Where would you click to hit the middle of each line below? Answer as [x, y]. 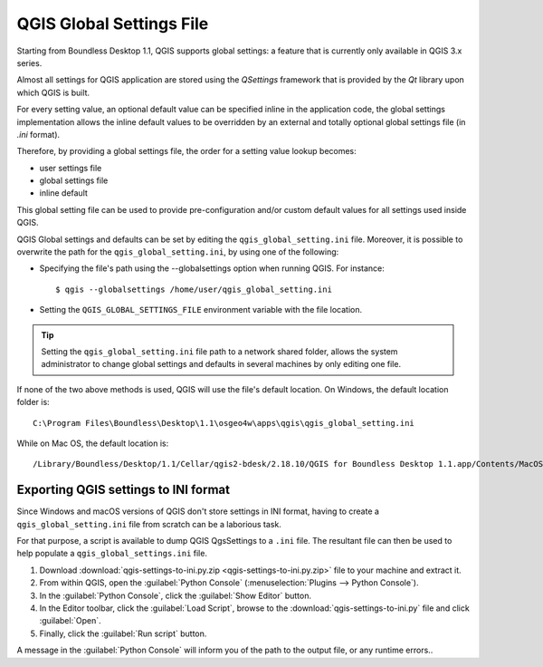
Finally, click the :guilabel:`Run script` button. [123, 633]
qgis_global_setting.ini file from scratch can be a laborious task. [149, 524]
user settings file [71, 168]
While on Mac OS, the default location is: [93, 443]
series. [29, 63]
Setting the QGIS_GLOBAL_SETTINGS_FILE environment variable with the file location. [201, 310]
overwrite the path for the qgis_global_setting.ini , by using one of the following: [178, 252]
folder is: [33, 402]
